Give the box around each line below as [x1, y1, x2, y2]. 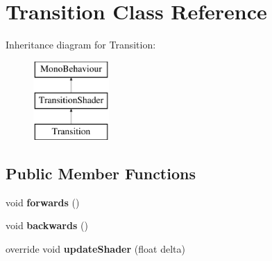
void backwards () [6, 218, 88, 233]
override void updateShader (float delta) [6, 242, 185, 256]
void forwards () [6, 195, 80, 209]
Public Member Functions [6, 163, 196, 184]
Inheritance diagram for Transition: [6, 37, 156, 52]
